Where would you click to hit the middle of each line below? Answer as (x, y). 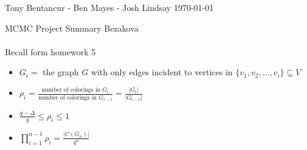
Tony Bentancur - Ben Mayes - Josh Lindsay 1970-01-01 (109, 7)
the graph (61, 72)
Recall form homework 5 (50, 51)
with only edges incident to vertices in (162, 72)
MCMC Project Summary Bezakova (72, 28)
